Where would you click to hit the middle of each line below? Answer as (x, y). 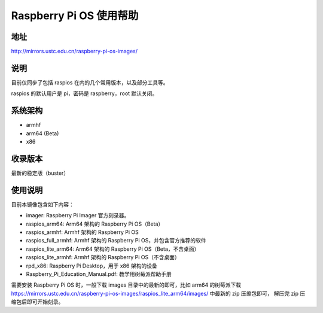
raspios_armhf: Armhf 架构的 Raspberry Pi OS (82, 232)
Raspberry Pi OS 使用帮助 (75, 16)
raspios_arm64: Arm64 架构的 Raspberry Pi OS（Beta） (95, 224)
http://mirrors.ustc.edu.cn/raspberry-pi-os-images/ (74, 51)
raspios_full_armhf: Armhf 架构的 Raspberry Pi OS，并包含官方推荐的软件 (116, 241)
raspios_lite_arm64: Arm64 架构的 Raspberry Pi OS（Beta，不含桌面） (113, 249)
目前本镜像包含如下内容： (42, 204)
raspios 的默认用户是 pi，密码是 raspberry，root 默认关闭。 (84, 93)
